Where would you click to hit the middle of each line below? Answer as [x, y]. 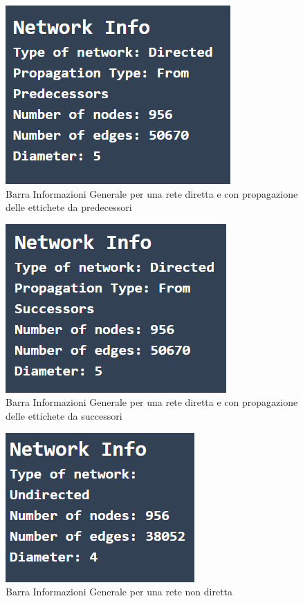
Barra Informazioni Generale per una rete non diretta [119, 592]
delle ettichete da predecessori [69, 207]
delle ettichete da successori [64, 415]
